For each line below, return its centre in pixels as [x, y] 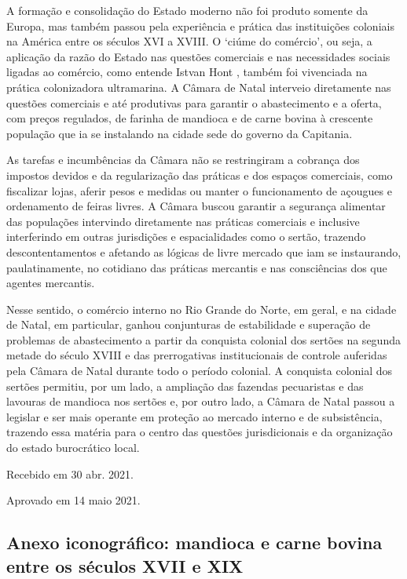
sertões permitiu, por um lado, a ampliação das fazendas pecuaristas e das [185, 386]
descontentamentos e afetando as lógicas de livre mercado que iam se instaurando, [204, 251]
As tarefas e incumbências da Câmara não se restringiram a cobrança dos [183, 160]
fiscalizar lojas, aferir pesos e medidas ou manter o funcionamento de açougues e [199, 190]
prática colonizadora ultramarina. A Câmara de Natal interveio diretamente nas [199, 87]
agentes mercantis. [51, 283]
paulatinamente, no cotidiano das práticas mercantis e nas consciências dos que [197, 267]
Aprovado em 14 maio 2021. [73, 500]
